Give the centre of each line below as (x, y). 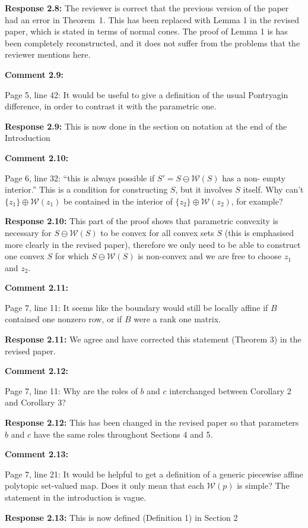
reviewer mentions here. (48, 54)
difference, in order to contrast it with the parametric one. (111, 106)
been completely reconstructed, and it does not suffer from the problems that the (153, 43)
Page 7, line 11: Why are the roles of (71, 390)
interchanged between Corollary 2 (230, 390)
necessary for (28, 232)
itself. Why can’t (273, 189)
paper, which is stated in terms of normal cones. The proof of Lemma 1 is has (146, 31)
